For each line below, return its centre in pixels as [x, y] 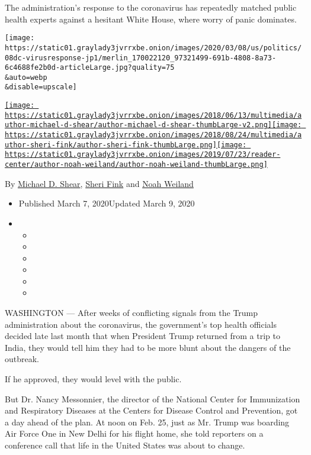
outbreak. [22, 359]
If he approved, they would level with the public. [93, 379]
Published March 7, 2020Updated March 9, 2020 [107, 203]
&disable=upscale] [41, 87]
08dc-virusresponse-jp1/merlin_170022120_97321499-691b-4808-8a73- [141, 58]
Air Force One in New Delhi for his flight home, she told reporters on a [134, 433]
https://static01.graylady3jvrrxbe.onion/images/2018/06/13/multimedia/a [153, 115]
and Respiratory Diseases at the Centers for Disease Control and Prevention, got [151, 410]
